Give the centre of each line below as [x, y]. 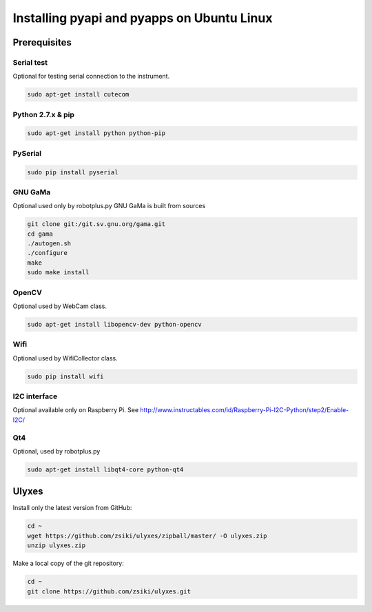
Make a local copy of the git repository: [68, 563]
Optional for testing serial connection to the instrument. [91, 76]
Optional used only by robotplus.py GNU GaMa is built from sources [109, 206]
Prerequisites [42, 42]
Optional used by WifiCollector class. [65, 358]
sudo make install [58, 273]
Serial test [30, 62]
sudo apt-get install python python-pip [96, 133]
